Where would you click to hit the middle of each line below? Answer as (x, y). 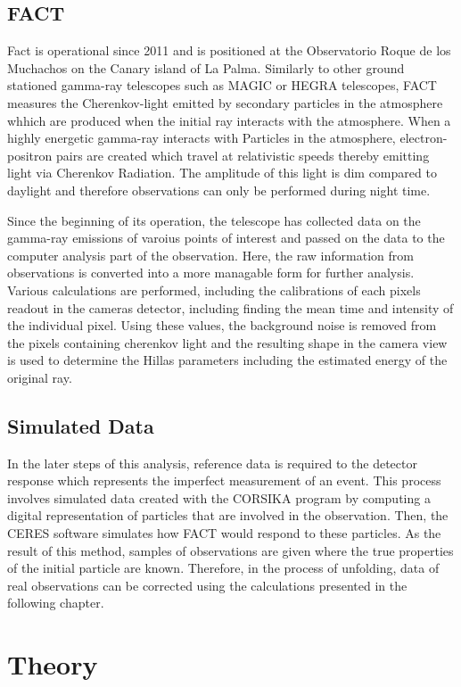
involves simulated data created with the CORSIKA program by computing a (219, 497)
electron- (424, 138)
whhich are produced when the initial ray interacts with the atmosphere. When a (229, 120)
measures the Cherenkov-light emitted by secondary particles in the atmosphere (225, 102)
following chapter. (56, 603)
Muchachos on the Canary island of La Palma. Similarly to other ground (206, 67)
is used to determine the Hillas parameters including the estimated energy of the (227, 360)
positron (30, 155)
